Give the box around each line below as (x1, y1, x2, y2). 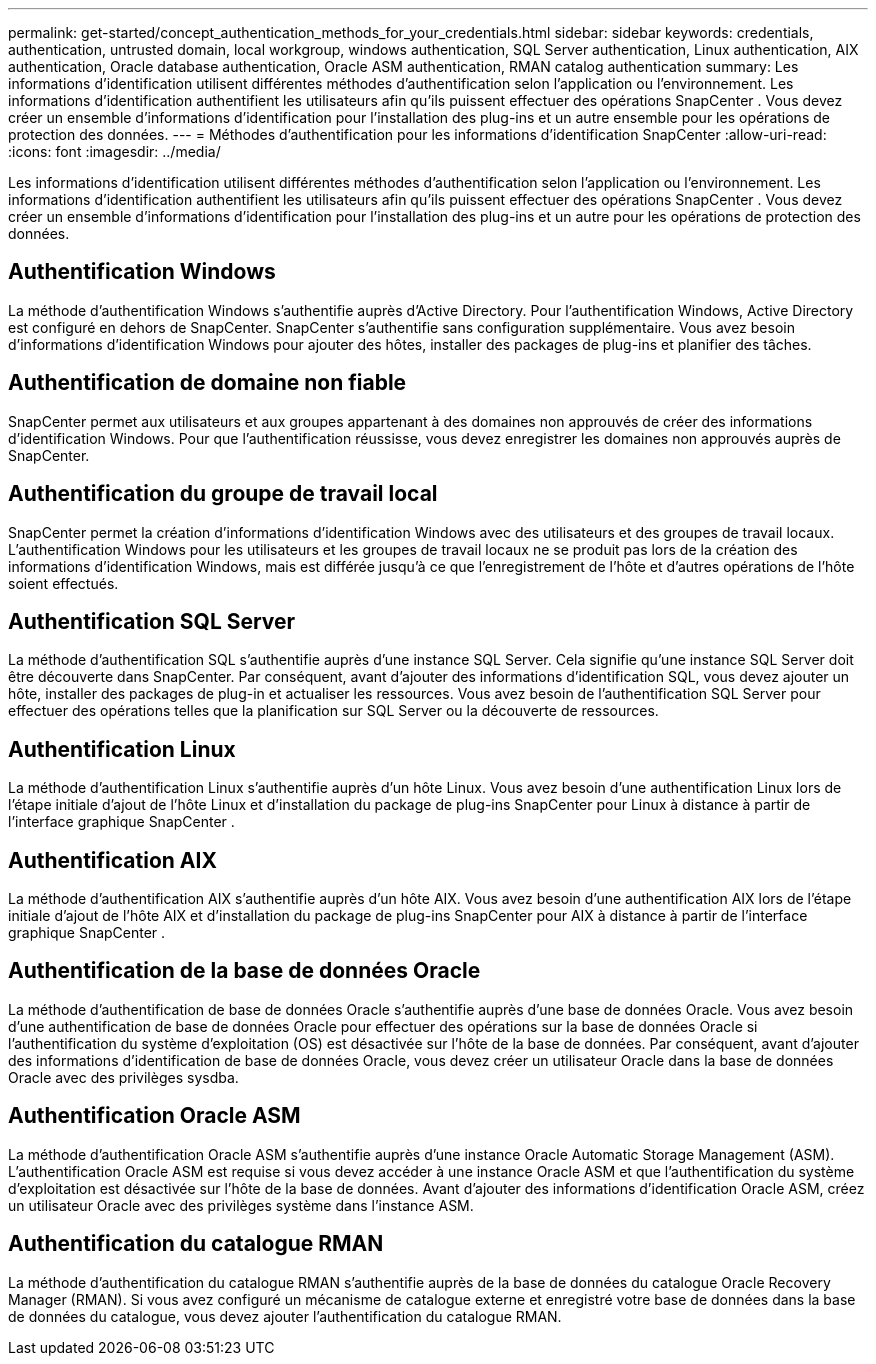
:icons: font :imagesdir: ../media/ (8, 143, 221, 160)
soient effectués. (8, 574, 119, 592)
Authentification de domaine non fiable (8, 370, 407, 396)
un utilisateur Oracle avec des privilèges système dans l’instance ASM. (8, 1196, 474, 1214)
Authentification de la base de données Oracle (8, 958, 481, 984)
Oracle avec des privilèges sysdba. (8, 1068, 239, 1086)
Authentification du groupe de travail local (8, 481, 438, 507)
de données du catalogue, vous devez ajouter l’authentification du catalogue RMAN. (8, 1307, 562, 1325)
